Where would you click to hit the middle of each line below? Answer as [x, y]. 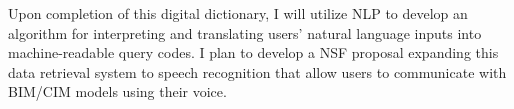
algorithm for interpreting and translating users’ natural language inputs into [245, 32]
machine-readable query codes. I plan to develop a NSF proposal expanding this [253, 52]
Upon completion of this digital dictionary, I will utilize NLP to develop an [238, 13]
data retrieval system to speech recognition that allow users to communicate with [257, 71]
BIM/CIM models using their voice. [117, 91]
